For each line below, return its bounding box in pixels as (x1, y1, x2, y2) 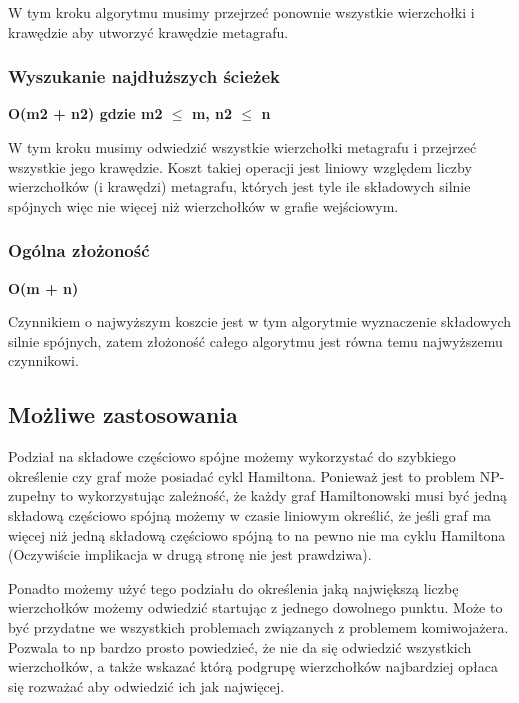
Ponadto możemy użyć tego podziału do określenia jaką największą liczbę (8, 577, 459, 598)
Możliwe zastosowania (8, 399, 238, 430)
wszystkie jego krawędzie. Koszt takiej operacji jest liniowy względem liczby (8, 156, 472, 177)
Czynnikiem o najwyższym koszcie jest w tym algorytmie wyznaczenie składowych (8, 311, 512, 332)
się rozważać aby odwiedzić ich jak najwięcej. (8, 675, 285, 696)
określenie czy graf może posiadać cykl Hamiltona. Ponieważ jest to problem (8, 465, 476, 486)
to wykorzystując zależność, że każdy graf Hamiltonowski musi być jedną (60, 485, 507, 506)
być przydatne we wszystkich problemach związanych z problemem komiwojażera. (8, 616, 509, 637)
